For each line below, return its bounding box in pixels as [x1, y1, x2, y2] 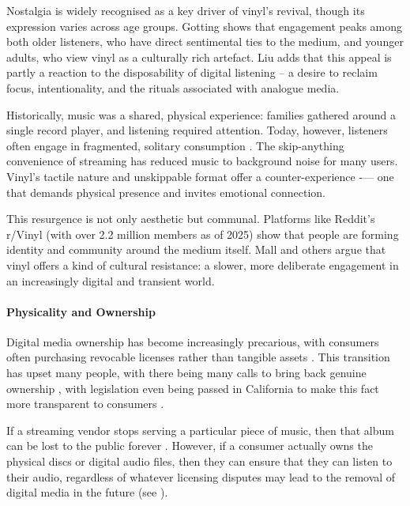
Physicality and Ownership [6, 303, 156, 319]
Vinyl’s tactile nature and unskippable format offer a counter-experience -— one [6, 168, 394, 184]
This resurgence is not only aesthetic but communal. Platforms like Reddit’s [6, 210, 375, 227]
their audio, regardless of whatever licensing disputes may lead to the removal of [6, 468, 396, 485]
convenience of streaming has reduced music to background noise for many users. [6, 153, 398, 169]
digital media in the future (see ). [6, 484, 168, 500]
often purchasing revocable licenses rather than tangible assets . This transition [6, 349, 390, 365]
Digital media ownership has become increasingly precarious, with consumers [6, 333, 379, 349]
